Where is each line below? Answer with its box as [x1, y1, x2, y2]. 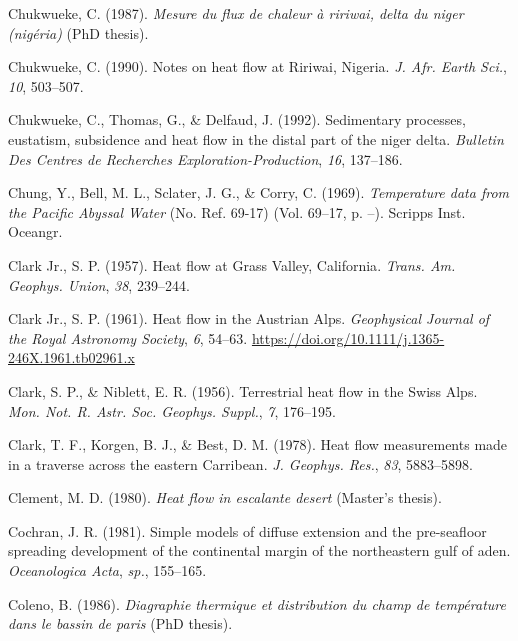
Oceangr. [8, 221, 63, 242]
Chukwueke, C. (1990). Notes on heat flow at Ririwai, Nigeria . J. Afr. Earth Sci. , [8, 56, 507, 77]
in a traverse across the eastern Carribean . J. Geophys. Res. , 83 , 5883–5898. [8, 453, 474, 474]
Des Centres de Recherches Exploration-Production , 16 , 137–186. [8, 148, 403, 169]
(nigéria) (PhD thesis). [8, 22, 149, 43]
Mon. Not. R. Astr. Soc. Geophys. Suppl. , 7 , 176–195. [8, 400, 336, 421]
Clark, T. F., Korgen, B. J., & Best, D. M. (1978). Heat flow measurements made [8, 434, 508, 455]
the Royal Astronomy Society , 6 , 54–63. [8, 327, 248, 348]
